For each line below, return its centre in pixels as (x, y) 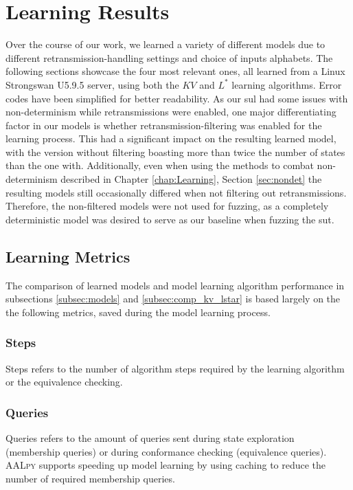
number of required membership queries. (90, 478)
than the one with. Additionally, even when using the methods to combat (160, 165)
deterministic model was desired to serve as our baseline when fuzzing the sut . (170, 219)
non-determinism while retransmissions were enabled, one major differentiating (171, 112)
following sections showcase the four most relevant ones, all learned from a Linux (175, 71)
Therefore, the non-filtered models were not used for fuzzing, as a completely (167, 206)
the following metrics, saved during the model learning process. (138, 312)
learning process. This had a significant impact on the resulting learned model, (171, 138)
